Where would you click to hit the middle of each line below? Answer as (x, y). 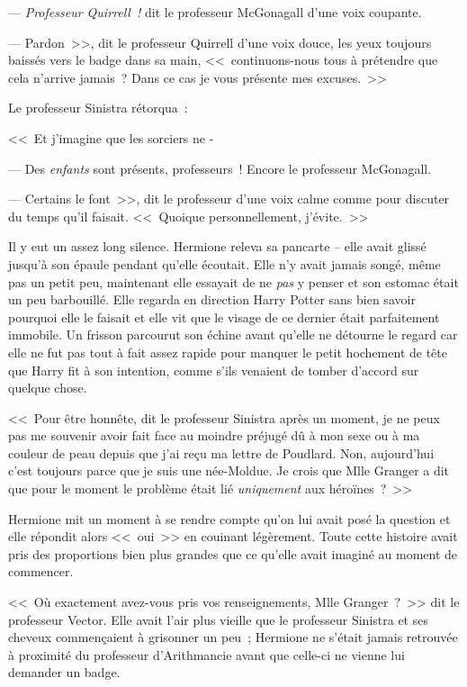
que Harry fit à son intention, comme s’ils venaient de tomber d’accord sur (214, 370)
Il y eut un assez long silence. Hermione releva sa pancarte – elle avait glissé (217, 246)
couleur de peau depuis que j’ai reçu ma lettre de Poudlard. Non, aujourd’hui (221, 452)
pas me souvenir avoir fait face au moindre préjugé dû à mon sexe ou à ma (214, 435)
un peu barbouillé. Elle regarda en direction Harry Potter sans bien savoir (212, 299)
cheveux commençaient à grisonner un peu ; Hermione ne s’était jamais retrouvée (233, 637)
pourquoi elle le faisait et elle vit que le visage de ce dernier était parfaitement (224, 316)
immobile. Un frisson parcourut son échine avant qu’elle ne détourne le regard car (233, 334)
